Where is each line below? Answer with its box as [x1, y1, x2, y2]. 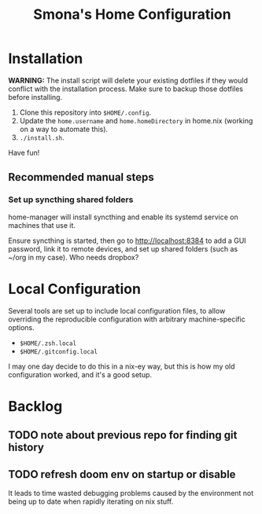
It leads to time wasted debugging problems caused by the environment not [8, 488, 254, 497]
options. [8, 322, 35, 332]
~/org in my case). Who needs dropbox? [8, 252, 139, 262]
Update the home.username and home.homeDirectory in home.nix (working [19, 116, 253, 125]
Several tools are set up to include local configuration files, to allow [8, 306, 226, 315]
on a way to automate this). [19, 124, 109, 134]
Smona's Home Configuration [33, 6, 231, 24]
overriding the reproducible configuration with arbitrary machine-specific [8, 314, 245, 324]
